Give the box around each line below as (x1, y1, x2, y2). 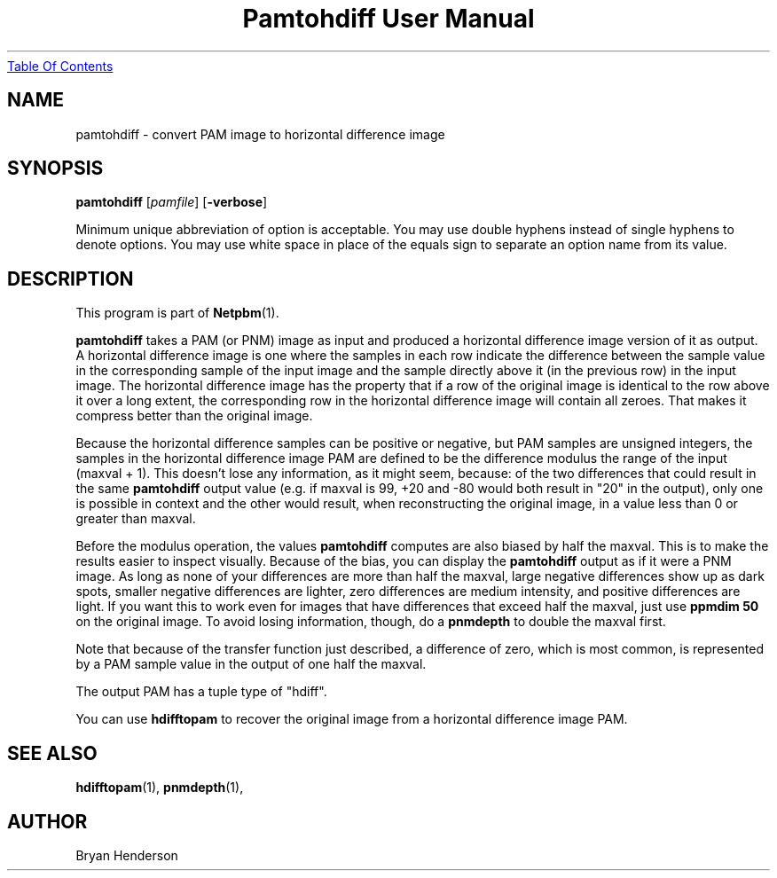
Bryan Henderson (75, 847, 178, 863)
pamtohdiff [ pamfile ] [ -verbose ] (75, 194, 268, 210)
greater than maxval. (75, 511, 196, 527)
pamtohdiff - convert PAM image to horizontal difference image (75, 126, 445, 142)
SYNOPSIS (7, 157, 104, 180)
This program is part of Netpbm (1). (75, 305, 279, 321)
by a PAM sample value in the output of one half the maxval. (75, 656, 427, 672)
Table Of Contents (7, 58, 114, 74)
